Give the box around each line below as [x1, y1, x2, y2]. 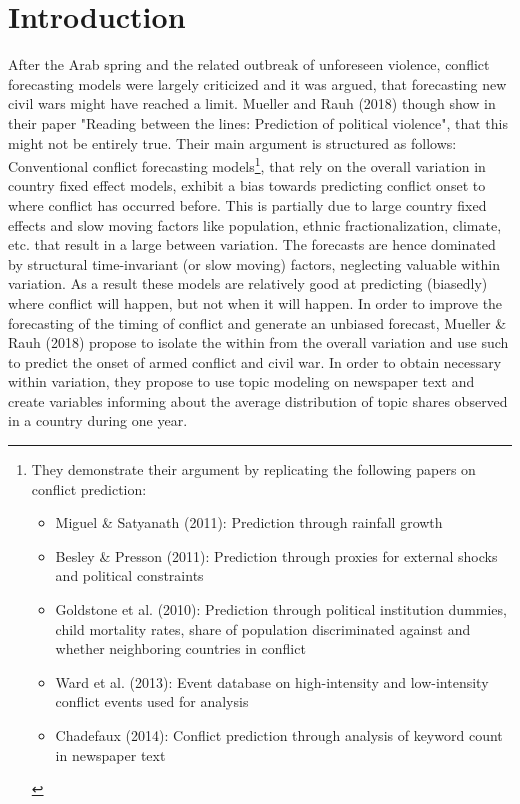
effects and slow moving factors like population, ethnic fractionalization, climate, [8, 214, 502, 235]
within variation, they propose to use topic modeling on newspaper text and [8, 371, 475, 392]
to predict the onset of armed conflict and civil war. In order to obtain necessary [8, 351, 502, 372]
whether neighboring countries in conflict [55, 638, 306, 659]
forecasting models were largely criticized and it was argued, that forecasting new [8, 73, 507, 94]
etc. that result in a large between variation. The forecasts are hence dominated [8, 234, 496, 255]
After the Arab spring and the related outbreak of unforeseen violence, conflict [8, 54, 490, 75]
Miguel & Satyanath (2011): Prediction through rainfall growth [55, 512, 443, 533]
